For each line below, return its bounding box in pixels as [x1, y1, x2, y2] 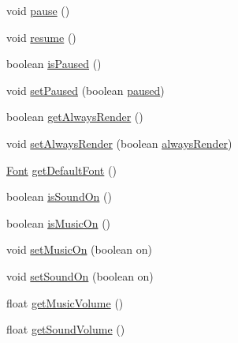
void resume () [6, 28, 76, 45]
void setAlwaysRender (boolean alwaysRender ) [6, 134, 232, 151]
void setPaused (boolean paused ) [6, 81, 165, 98]
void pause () [6, 2, 70, 18]
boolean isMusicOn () [6, 214, 111, 231]
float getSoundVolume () [6, 321, 125, 337]
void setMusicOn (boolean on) [6, 241, 152, 258]
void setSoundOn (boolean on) [6, 267, 154, 284]
